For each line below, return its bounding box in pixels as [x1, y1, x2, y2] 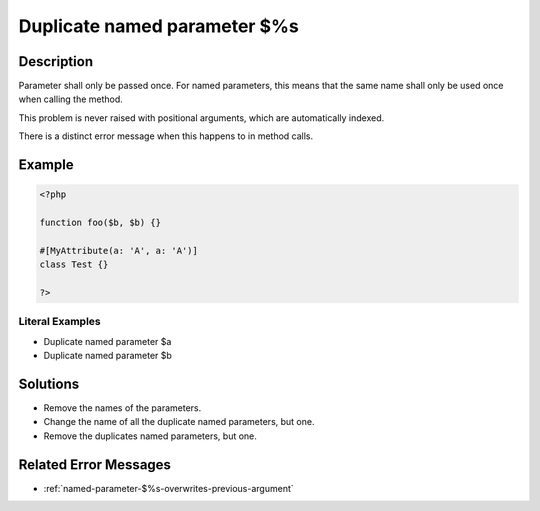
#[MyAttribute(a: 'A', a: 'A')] [39, 245, 199, 256]
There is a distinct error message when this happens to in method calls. [18, 130, 314, 142]
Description [18, 53, 94, 70]
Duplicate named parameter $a [43, 335, 172, 347]
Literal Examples [18, 315, 101, 329]
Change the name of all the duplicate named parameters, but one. [43, 416, 315, 428]
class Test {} [39, 259, 109, 270]
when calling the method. [18, 93, 124, 105]
